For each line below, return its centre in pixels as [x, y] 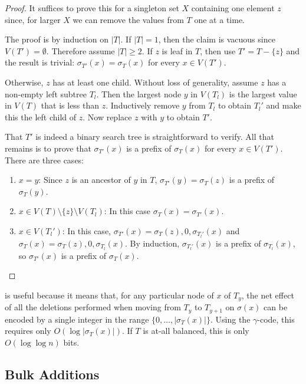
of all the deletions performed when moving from [93, 307]
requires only [28, 331]
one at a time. [219, 19]
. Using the [231, 319]
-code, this [276, 319]
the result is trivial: [40, 62]
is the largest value [263, 93]
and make [284, 105]
